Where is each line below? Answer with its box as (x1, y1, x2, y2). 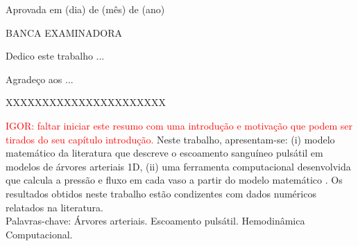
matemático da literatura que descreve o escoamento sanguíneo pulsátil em (6, 146, 323, 160)
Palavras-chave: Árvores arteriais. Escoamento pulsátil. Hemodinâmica (6, 213, 305, 228)
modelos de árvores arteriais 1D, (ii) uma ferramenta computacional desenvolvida (6, 159, 351, 173)
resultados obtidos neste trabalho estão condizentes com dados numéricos (6, 186, 316, 200)
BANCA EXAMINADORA (6, 25, 122, 39)
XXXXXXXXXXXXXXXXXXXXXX (6, 95, 166, 109)
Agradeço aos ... (6, 71, 74, 86)
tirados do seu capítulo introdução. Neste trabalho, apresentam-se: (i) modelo (6, 132, 335, 146)
